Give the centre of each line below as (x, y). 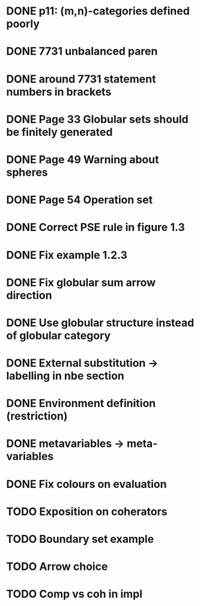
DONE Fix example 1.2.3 (67, 255)
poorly (23, 24)
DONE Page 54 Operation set (80, 200)
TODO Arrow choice (57, 567)
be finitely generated (59, 132)
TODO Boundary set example (80, 539)
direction (29, 295)
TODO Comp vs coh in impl (74, 594)
